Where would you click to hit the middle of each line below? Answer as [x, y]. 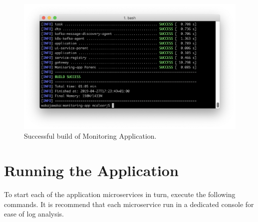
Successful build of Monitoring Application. [90, 136]
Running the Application [91, 170]
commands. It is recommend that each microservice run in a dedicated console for [129, 204]
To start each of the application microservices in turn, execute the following [120, 194]
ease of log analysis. [34, 214]
